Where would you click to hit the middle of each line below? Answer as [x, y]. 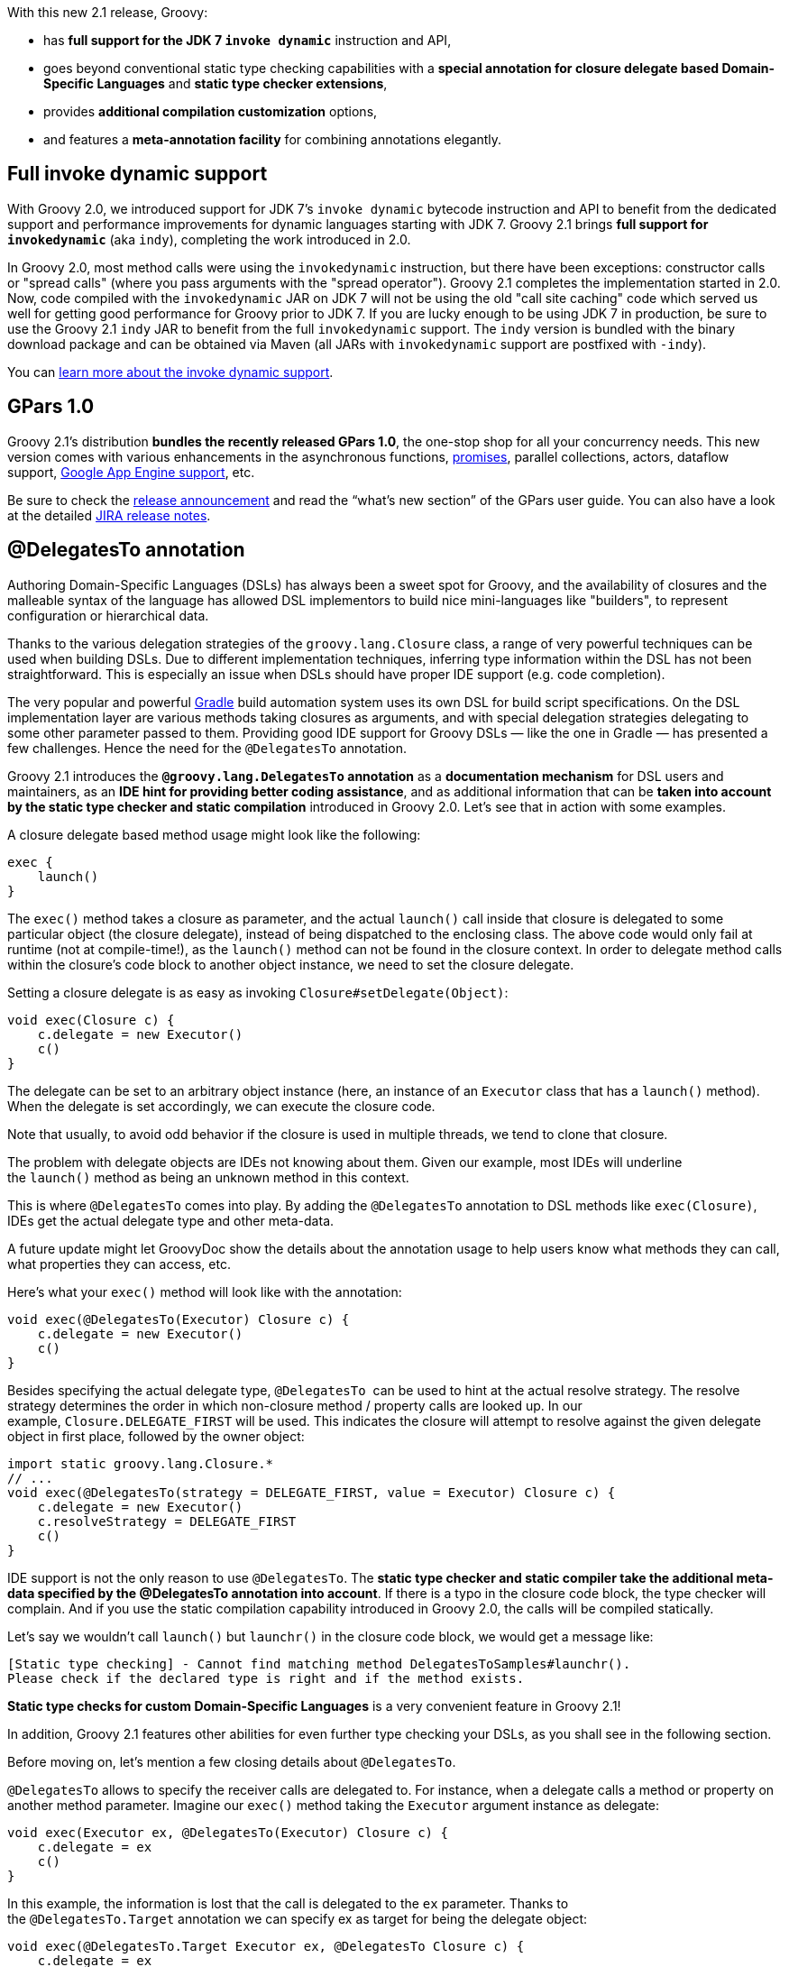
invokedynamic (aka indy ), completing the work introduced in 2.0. [209, 239]
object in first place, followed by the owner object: [156, 1436]
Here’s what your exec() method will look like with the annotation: [205, 1291]
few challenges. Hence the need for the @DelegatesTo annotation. [207, 748]
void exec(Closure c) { [91, 1020]
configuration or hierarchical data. [108, 615]
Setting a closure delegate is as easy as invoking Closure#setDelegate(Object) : [258, 992]
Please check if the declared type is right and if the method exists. [266, 1678]
